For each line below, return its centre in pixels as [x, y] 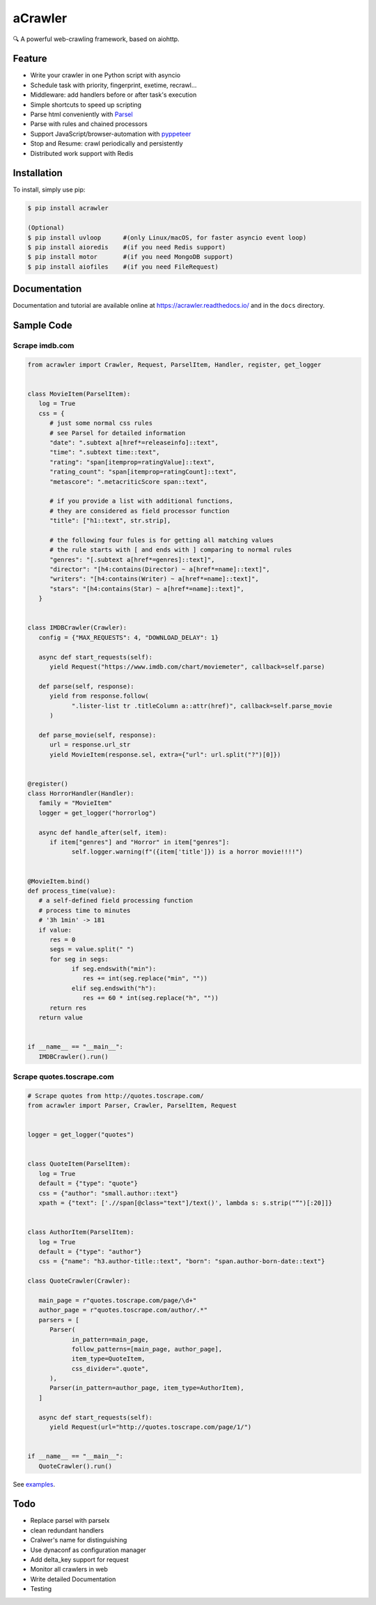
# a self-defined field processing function [116, 901]
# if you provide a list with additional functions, [141, 501]
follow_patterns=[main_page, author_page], [147, 1349]
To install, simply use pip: [49, 190]
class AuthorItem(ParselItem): [81, 1232]
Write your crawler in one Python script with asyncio [105, 75]
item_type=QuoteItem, [108, 1359]
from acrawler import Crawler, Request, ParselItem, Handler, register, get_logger [174, 365]
